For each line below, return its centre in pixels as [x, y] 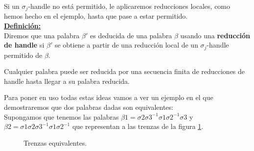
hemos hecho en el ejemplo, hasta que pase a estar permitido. [96, 16]
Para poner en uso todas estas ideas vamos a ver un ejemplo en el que [109, 97]
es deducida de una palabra [131, 35]
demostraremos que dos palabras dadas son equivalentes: [89, 107]
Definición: [23, 26]
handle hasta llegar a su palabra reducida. [67, 81]
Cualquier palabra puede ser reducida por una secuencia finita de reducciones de [125, 71]
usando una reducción [215, 35]
